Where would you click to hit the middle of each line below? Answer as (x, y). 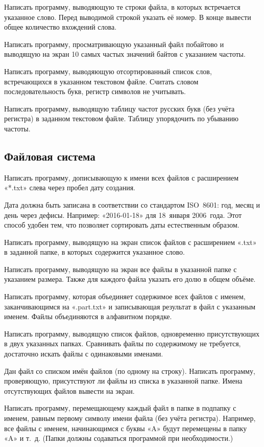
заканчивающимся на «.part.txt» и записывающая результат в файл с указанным (130, 306)
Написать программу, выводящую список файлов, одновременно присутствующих (132, 333)
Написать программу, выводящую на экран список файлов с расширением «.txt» (130, 242)
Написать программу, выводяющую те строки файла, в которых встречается (122, 7)
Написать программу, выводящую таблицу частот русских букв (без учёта (119, 108)
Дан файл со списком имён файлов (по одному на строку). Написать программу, (130, 371)
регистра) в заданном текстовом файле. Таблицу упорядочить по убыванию (121, 118)
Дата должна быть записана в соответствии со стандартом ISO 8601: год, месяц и (132, 204)
